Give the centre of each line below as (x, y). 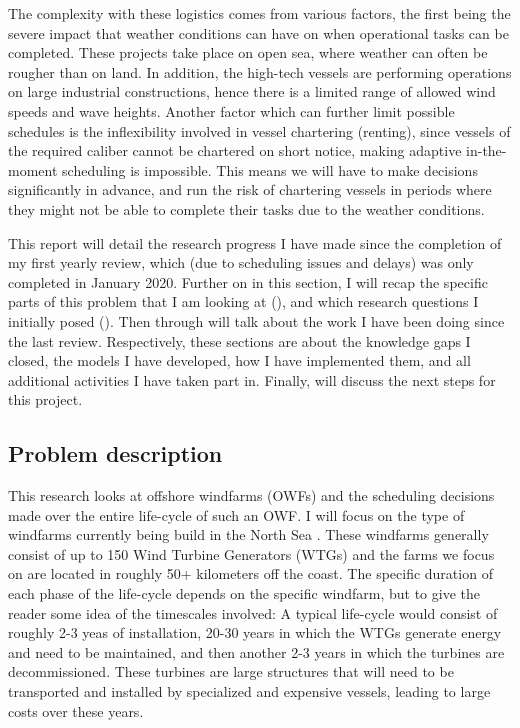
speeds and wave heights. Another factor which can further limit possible (231, 110)
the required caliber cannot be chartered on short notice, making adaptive (235, 150)
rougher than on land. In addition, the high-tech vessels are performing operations (260, 71)
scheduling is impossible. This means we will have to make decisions (270, 169)
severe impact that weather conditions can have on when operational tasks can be (258, 32)
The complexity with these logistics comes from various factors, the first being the (259, 13)
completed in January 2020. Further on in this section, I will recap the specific (248, 281)
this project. (45, 399)
